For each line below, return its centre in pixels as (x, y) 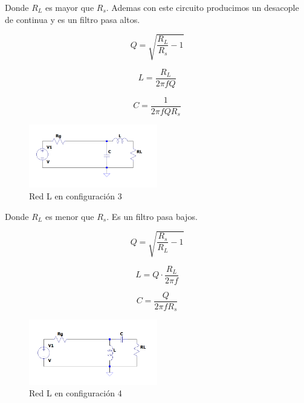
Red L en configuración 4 (76, 393)
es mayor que (70, 7)
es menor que (70, 216)
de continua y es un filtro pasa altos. (73, 19)
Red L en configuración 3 (76, 196)
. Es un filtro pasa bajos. (152, 216)
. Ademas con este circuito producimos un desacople (202, 7)
